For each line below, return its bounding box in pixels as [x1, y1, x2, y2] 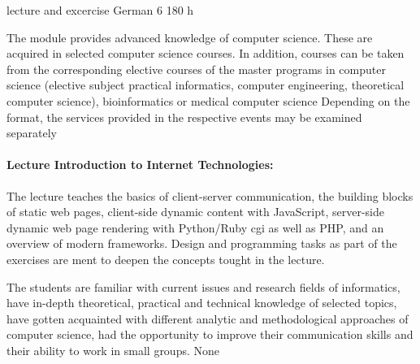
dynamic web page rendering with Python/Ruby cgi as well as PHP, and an [6, 219, 384, 236]
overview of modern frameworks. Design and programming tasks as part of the [6, 235, 397, 252]
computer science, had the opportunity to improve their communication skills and [6, 326, 414, 343]
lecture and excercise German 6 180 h [6, 2, 194, 18]
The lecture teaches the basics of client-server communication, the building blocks [6, 187, 414, 204]
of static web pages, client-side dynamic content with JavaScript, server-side [6, 203, 384, 220]
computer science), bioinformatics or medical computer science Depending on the [6, 92, 410, 109]
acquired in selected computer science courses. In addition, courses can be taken [6, 45, 405, 62]
